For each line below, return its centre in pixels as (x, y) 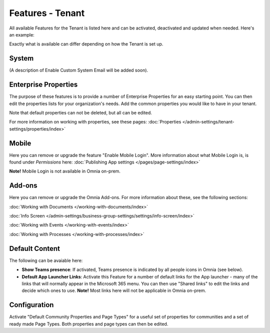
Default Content (34, 248)
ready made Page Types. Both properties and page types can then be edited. (89, 324)
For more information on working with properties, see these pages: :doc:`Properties (95, 122)
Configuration (31, 305)
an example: (22, 34)
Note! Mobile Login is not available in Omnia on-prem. (65, 171)
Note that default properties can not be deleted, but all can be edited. (81, 112)
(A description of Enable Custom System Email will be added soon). (79, 70)
